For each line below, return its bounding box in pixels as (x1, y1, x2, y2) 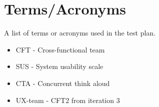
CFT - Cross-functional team (15, 44, 105, 54)
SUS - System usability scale (15, 61, 103, 71)
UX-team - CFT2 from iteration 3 (15, 94, 120, 105)
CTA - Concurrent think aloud (15, 77, 110, 88)
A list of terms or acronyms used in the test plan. (4, 27, 156, 38)
